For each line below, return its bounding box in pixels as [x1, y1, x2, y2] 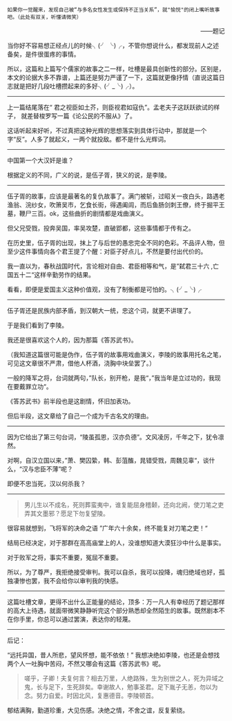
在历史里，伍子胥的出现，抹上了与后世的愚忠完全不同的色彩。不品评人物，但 [7, 239, 225, 247]
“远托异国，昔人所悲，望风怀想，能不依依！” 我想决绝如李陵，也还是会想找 [7, 651, 220, 659]
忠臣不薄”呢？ [34, 465, 74, 473]
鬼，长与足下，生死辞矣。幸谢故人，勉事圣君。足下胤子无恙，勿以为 [23, 683, 218, 691]
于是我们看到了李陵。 [7, 321, 68, 329]
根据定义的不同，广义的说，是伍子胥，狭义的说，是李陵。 [7, 171, 171, 179]
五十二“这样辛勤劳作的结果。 [12, 271, 95, 278]
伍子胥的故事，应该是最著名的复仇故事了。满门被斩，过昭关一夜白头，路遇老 [7, 192, 225, 200]
